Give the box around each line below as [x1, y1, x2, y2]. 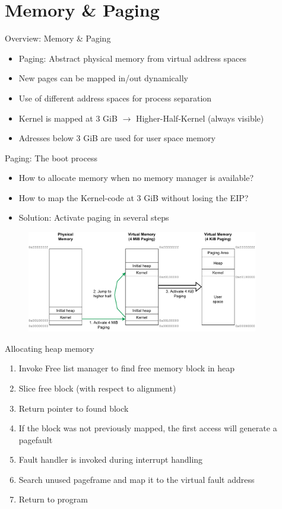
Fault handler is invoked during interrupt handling [18, 453, 203, 466]
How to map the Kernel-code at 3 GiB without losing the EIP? [18, 191, 249, 203]
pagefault [18, 433, 53, 446]
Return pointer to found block [18, 402, 129, 414]
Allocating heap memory [5, 342, 94, 354]
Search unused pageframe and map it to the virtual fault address [18, 473, 255, 485]
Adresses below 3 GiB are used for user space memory [18, 132, 216, 144]
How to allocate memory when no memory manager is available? [18, 171, 254, 184]
